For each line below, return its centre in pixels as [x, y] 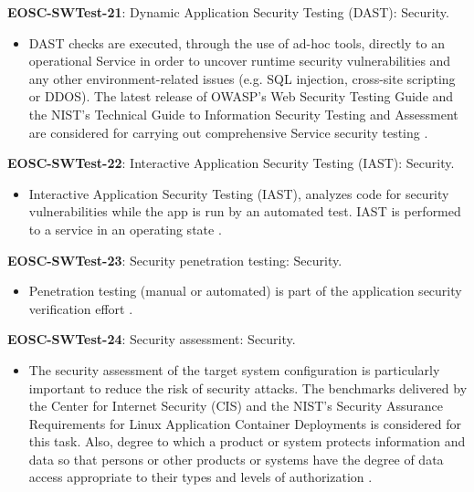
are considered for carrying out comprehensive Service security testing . [228, 132]
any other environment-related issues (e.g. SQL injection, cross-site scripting [242, 78]
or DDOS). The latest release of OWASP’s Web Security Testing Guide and [241, 96]
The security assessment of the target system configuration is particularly [234, 369]
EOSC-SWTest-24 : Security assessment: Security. [152, 339]
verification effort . [81, 308]
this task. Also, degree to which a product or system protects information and [247, 441]
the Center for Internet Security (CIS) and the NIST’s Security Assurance [236, 406]
